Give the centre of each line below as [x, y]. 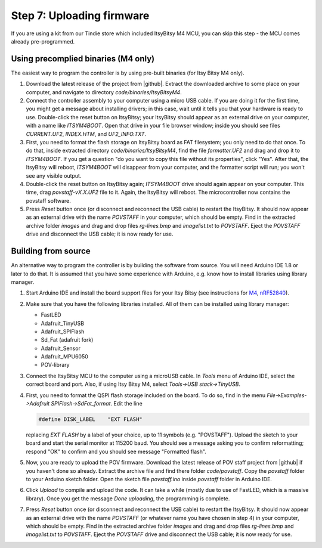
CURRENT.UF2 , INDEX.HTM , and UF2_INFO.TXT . [86, 134]
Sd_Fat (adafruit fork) [67, 340]
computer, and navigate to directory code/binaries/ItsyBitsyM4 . [104, 92]
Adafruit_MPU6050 [65, 357]
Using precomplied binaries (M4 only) [83, 59]
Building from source [51, 251]
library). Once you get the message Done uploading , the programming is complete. [128, 499]
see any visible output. [54, 175]
